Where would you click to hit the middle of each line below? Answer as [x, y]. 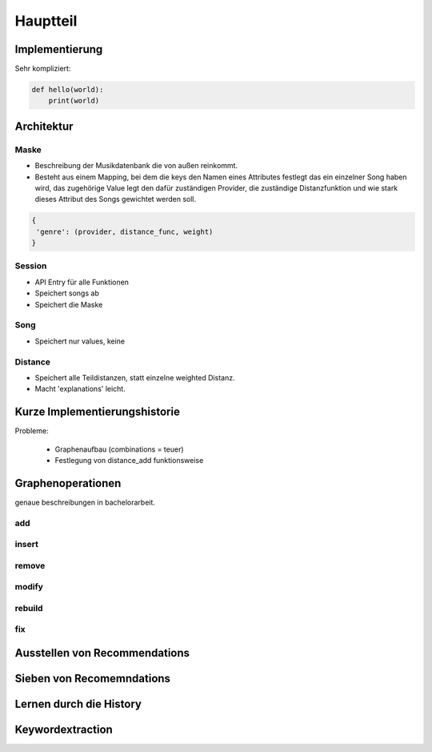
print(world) [74, 101]
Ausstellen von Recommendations [102, 653]
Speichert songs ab [67, 293]
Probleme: [32, 431]
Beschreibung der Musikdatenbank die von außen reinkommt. [136, 166]
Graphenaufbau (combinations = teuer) [119, 449]
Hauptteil [46, 21]
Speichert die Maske [69, 304]
